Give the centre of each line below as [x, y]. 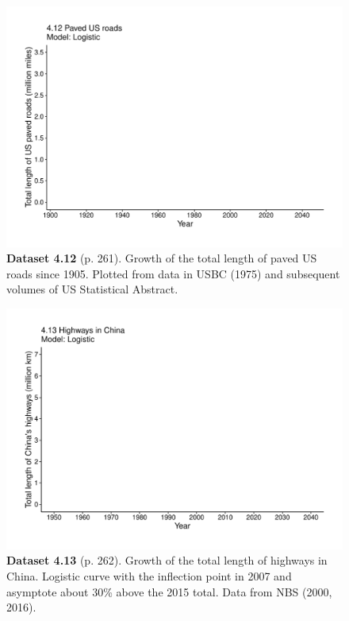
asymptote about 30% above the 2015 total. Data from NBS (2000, [169, 591]
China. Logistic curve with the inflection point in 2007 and [149, 575]
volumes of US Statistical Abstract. [92, 289]
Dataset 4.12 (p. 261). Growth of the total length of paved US [162, 258]
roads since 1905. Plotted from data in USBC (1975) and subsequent [173, 273]
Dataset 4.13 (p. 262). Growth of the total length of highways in [167, 560]
